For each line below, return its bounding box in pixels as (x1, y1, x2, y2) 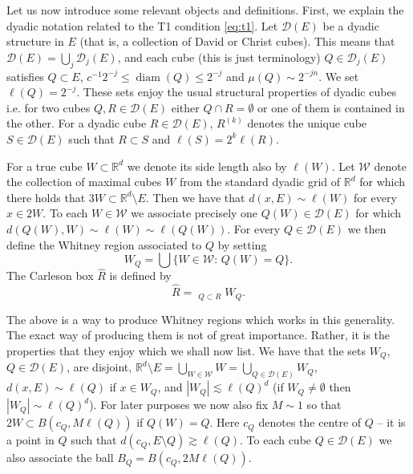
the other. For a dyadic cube (6, 115, 147, 132)
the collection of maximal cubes (6, 173, 162, 190)
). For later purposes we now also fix (89, 396, 269, 413)
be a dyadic (322, 17, 379, 34)
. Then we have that (145, 188, 245, 205)
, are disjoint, (67, 359, 132, 375)
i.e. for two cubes (6, 99, 91, 115)
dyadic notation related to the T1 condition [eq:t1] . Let (6, 17, 278, 34)
